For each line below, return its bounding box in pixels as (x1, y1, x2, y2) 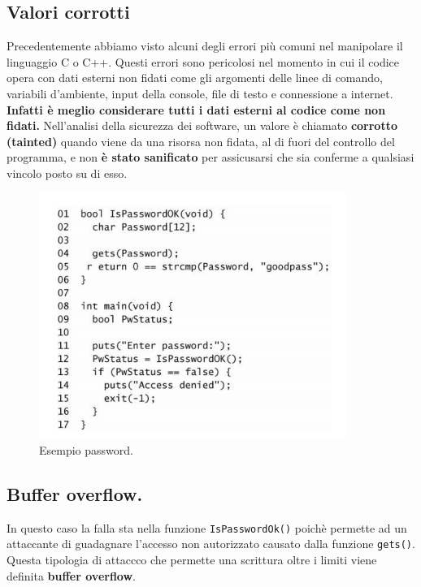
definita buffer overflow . (7, 567, 136, 584)
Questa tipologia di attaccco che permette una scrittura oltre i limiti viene (7, 551, 377, 568)
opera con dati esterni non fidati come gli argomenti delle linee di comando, (7, 69, 383, 86)
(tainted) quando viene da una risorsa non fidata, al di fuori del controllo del (7, 132, 395, 149)
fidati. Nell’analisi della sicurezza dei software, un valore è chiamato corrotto (7, 117, 397, 134)
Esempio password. (39, 441, 133, 458)
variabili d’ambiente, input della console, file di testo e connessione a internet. (7, 84, 393, 101)
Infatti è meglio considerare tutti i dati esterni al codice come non (7, 101, 386, 118)
